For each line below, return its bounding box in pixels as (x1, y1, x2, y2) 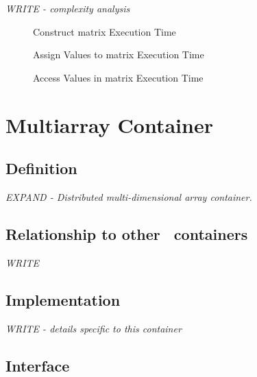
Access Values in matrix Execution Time (33, 70, 204, 84)
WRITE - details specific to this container (5, 321, 182, 335)
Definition (5, 158, 77, 179)
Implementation (5, 289, 121, 310)
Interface (5, 354, 70, 376)
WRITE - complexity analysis (5, 1, 130, 15)
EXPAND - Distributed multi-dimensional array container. (5, 189, 252, 204)
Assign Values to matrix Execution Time (33, 47, 204, 62)
